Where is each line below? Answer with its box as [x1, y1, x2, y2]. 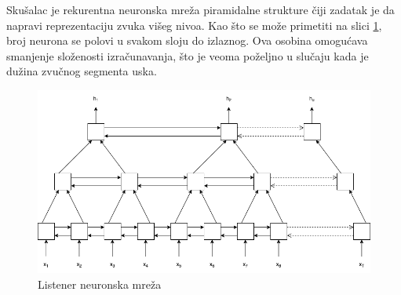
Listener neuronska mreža [38, 276, 162, 292]
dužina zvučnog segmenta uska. [6, 63, 157, 79]
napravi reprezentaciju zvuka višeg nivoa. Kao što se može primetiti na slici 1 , [6, 16, 382, 33]
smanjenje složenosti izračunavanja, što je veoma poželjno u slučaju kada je [6, 47, 369, 64]
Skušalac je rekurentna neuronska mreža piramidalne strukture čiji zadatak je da [6, 2, 395, 17]
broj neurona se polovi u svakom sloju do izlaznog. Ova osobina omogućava [6, 32, 368, 49]
